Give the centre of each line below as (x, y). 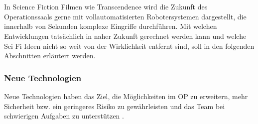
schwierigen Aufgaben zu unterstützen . (64, 116)
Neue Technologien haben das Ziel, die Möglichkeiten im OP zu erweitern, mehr (126, 96)
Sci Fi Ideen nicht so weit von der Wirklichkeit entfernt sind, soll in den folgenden (129, 46)
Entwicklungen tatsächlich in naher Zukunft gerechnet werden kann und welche (125, 36)
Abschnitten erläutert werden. (50, 56)
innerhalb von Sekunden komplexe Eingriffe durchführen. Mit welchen (111, 26)
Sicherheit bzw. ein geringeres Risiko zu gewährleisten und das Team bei (115, 106)
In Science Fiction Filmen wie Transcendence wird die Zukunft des (106, 7)
